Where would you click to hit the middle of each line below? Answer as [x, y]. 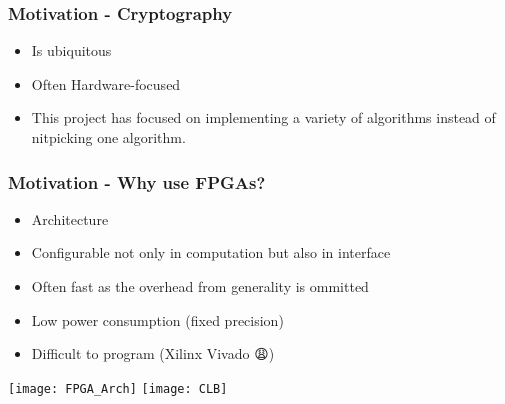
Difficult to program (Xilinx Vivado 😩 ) [153, 353]
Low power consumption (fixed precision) [157, 319]
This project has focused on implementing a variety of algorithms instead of [263, 117]
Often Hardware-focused [106, 83]
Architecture [70, 218]
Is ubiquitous [71, 50]
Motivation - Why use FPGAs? [137, 181]
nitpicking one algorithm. [108, 137]
